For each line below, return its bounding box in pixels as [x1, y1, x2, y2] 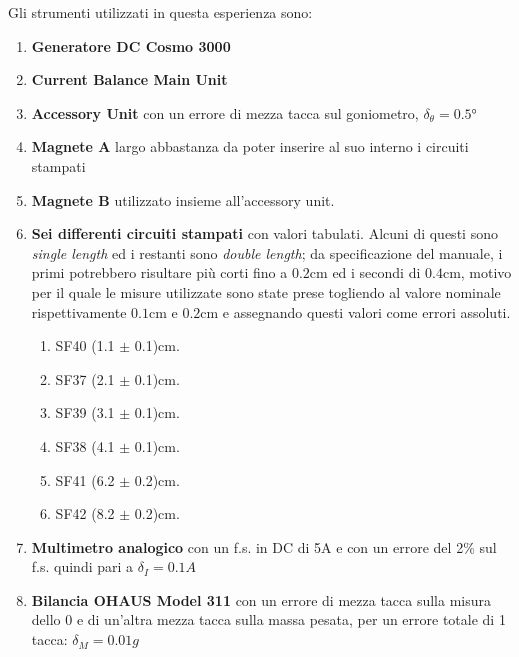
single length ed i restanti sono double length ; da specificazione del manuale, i [31, 242, 503, 263]
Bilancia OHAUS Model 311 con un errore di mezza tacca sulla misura [31, 589, 492, 610]
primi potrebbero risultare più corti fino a [31, 262, 288, 283]
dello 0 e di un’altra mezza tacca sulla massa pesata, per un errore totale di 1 [31, 609, 506, 630]
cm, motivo [442, 262, 512, 283]
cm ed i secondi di [309, 262, 421, 283]
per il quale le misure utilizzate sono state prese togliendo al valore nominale [31, 281, 501, 302]
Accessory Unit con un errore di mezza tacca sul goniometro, [31, 102, 419, 123]
